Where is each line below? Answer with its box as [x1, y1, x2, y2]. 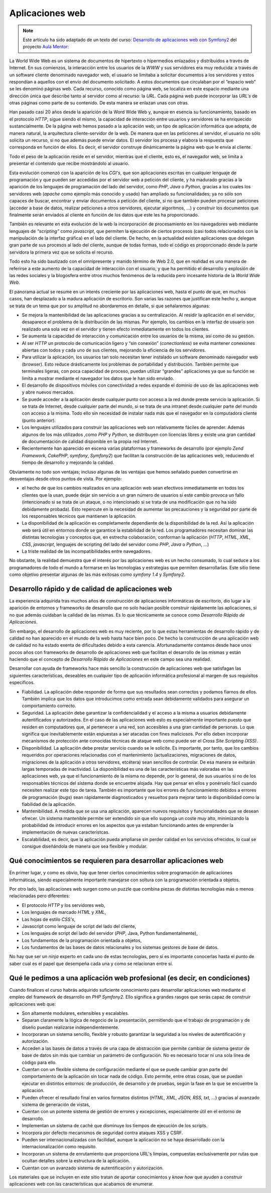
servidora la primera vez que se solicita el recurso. [9, 249, 114, 255]
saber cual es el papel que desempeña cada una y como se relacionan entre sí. [9, 961, 173, 967]
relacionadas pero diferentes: [9, 893, 70, 899]
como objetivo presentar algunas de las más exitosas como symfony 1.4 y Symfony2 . [9, 571, 186, 577]
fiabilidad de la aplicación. [22, 801, 76, 807]
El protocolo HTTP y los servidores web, [22, 902, 105, 908]
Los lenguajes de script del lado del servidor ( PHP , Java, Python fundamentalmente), [22, 930, 198, 936]
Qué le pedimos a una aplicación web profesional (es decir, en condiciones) [9, 974, 250, 982]
